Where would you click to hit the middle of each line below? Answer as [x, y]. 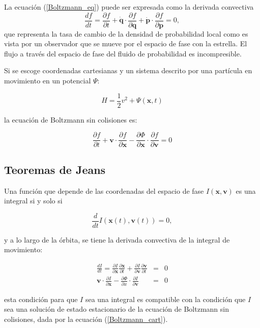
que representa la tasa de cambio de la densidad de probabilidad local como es [126, 33]
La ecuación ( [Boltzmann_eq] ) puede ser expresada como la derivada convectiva [129, 7]
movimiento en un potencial [48, 81]
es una [246, 190]
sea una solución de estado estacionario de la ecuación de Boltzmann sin [117, 309]
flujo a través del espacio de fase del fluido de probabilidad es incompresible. [123, 53]
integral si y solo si [33, 201]
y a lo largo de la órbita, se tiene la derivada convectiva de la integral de [117, 239]
